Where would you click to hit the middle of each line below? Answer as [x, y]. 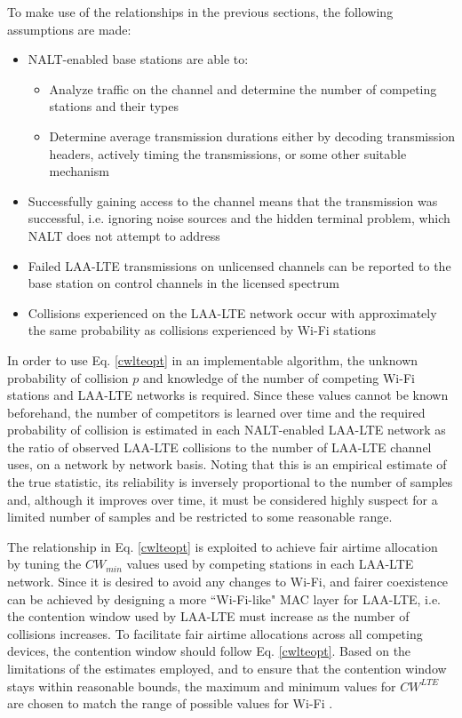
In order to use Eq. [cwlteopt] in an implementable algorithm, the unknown [213, 359]
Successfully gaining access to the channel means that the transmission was [233, 200]
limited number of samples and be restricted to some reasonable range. [200, 517]
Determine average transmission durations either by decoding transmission [252, 136]
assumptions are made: [69, 29]
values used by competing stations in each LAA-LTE [270, 564]
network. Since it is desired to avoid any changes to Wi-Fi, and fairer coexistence [228, 582]
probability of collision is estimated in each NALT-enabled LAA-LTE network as [227, 430]
